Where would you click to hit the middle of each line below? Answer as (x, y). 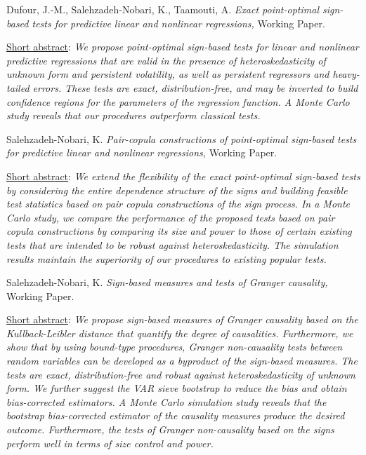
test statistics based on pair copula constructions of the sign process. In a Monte (178, 204)
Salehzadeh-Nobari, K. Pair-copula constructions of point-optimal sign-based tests (182, 138)
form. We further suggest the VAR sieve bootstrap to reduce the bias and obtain (177, 388)
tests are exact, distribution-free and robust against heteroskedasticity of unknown (181, 374)
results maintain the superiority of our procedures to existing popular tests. (166, 258)
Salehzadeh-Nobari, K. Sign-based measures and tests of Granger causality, (167, 282)
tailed (18, 87)
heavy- (346, 74)
